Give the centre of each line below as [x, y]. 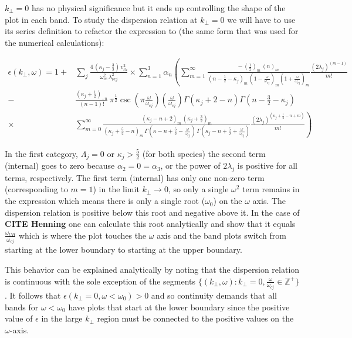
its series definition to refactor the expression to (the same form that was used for [152, 31]
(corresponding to [36, 189]
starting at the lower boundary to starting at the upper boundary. [123, 250]
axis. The [269, 201]
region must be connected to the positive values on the [195, 318]
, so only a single [198, 189]
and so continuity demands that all [214, 295]
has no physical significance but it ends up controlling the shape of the [159, 8]
